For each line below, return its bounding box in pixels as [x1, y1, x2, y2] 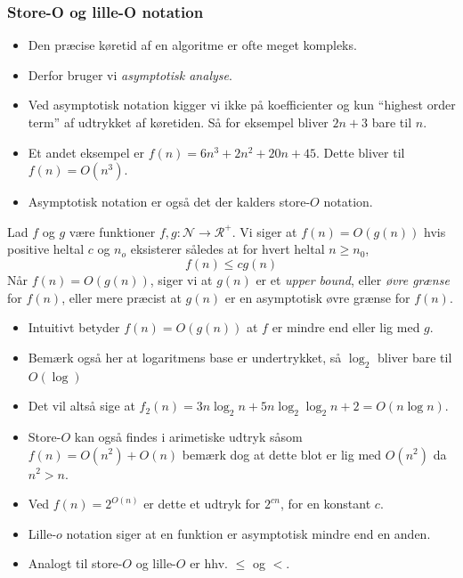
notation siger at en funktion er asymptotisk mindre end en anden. [66, 524, 431, 542]
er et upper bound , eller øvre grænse [256, 270, 450, 289]
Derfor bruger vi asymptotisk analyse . [28, 65, 232, 84]
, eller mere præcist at [61, 288, 182, 306]
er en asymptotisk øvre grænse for [224, 288, 410, 306]
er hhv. [190, 554, 228, 573]
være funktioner [69, 222, 156, 240]
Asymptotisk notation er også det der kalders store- [28, 192, 311, 211]
